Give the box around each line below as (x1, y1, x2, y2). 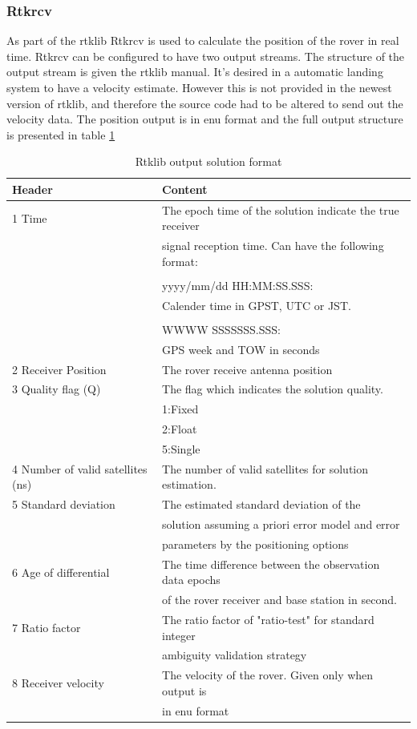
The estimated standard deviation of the (162, 496, 361, 513)
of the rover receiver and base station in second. (162, 591, 397, 608)
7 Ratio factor (12, 618, 81, 635)
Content (162, 180, 208, 197)
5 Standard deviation (12, 496, 115, 513)
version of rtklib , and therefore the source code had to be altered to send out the (6, 95, 403, 111)
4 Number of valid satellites (12, 460, 148, 477)
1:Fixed (162, 401, 199, 417)
